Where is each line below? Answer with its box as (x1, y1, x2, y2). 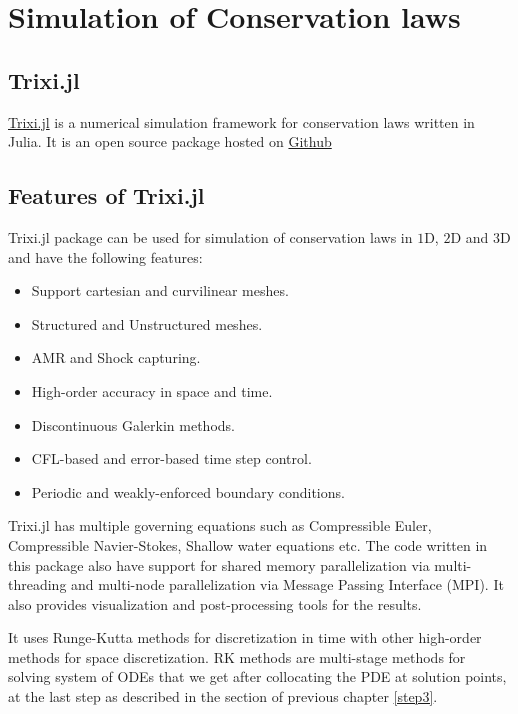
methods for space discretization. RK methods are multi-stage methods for (8, 646, 466, 667)
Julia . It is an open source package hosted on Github (8, 131, 332, 152)
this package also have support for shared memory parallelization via (8, 554, 430, 575)
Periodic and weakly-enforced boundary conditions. (31, 481, 345, 502)
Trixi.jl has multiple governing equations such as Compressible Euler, (8, 515, 432, 536)
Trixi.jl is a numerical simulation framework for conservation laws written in (8, 111, 475, 132)
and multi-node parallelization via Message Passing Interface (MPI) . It (71, 574, 504, 595)
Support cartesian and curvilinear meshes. (31, 280, 289, 301)
